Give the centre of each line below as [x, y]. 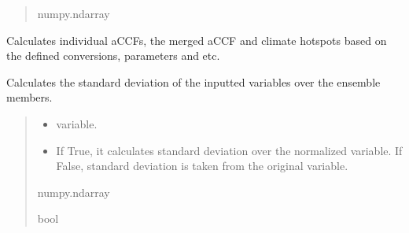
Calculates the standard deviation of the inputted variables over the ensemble [193, 81]
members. [29, 97]
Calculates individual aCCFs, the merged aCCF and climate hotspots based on [197, 40]
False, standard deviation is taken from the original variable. [202, 166]
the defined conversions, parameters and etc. [113, 55]
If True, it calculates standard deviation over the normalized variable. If [229, 150]
